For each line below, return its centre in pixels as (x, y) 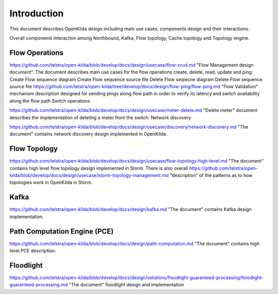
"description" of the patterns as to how (211, 175)
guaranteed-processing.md (39, 285)
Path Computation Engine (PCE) (62, 231)
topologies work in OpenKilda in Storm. (51, 183)
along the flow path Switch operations (50, 101)
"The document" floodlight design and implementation (126, 285)
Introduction (37, 13)
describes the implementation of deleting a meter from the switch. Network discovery (100, 117)
